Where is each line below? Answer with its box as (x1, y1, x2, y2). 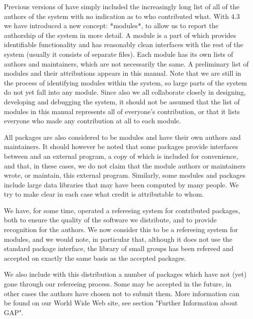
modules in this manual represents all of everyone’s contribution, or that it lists (4, 106, 240, 116)
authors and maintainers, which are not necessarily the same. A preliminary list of (4, 58, 249, 68)
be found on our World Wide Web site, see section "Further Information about (4, 298, 238, 308)
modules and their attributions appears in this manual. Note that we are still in (4, 68, 241, 78)
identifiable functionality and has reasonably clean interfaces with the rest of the (4, 39, 243, 50)
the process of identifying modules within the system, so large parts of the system (4, 77, 247, 87)
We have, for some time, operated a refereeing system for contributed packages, (4, 205, 240, 215)
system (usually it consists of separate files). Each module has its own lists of (4, 49, 234, 59)
